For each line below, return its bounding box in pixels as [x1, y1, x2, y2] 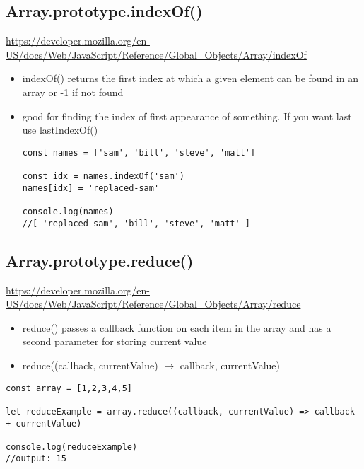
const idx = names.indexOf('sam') [22, 171, 184, 182]
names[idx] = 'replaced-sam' [22, 183, 160, 193]
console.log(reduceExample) [6, 441, 138, 452]
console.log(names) [22, 207, 114, 217]
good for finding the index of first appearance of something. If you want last [22, 108, 352, 123]
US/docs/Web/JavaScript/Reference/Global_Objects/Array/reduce [6, 296, 301, 311]
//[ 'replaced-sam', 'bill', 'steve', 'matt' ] [22, 218, 250, 228]
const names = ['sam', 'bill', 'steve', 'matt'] [22, 147, 256, 158]
